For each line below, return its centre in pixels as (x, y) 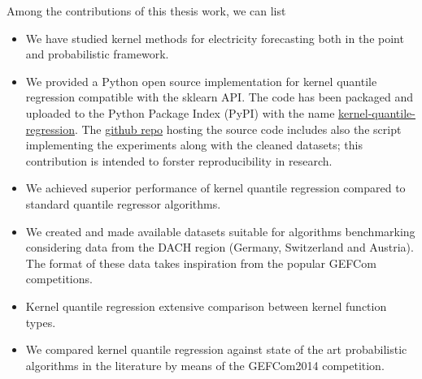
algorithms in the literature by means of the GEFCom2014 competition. (205, 365)
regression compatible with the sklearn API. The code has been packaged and (220, 97)
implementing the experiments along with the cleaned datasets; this (194, 145)
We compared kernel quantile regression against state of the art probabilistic (216, 349)
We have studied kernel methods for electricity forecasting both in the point (215, 38)
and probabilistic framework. (97, 54)
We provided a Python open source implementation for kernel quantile (201, 81)
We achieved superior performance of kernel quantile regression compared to (215, 188)
